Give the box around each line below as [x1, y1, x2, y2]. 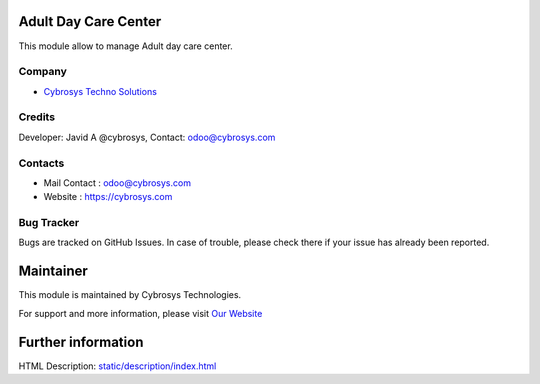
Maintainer [18, 263, 89, 280]
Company [18, 65, 67, 79]
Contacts [18, 156, 65, 170]
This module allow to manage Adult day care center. [18, 40, 234, 52]
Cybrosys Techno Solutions [43, 85, 157, 97]
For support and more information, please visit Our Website [18, 307, 263, 319]
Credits [18, 110, 55, 124]
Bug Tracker [18, 216, 80, 230]
